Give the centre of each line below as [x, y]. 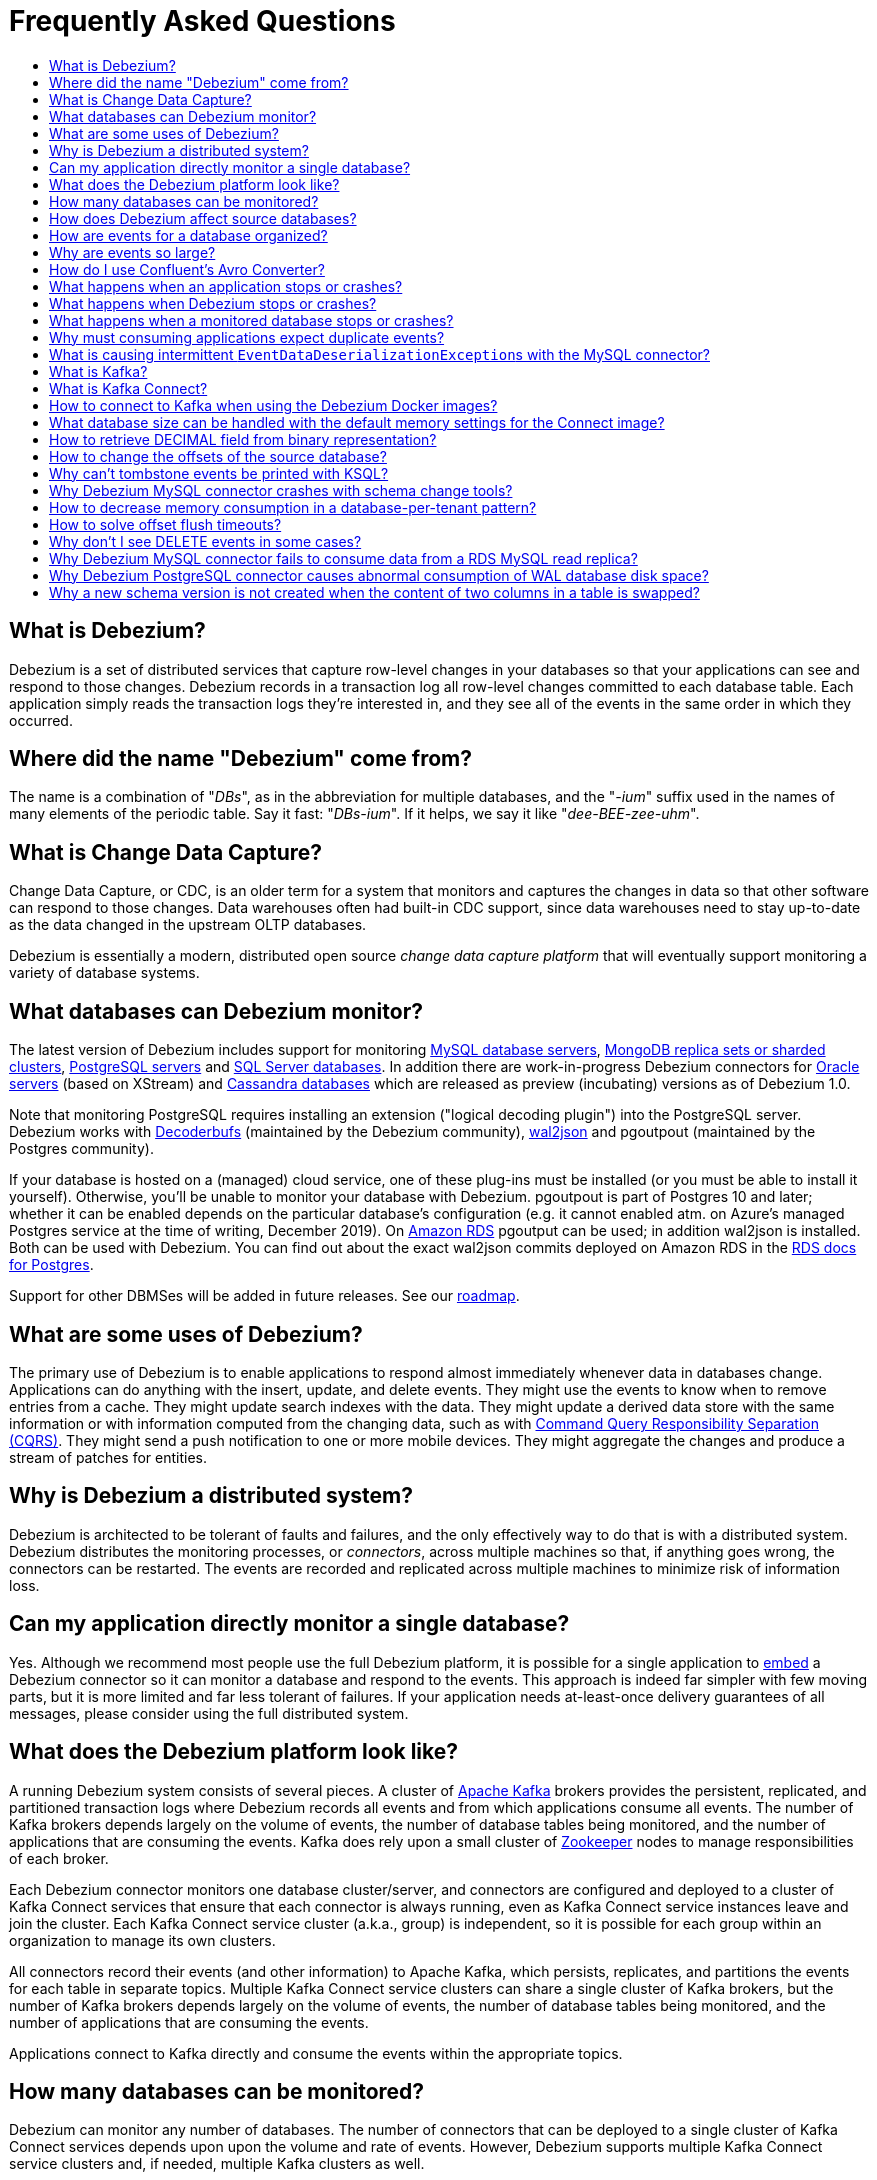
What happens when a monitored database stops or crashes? [251, 320]
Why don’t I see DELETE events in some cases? [205, 541]
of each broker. [59, 1858]
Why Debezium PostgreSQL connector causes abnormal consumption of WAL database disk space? [379, 575]
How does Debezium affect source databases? [203, 218]
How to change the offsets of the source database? [218, 456]
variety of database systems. [104, 973]
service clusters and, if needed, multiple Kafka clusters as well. [217, 2164]
